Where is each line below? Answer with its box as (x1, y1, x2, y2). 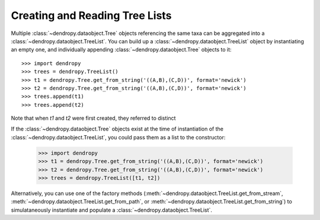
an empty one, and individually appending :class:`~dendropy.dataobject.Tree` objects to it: (11, 46, 232, 53)
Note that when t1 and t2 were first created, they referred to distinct (11, 114, 176, 122)
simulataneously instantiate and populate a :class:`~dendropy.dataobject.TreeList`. (11, 206, 213, 213)
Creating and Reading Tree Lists (11, 9, 172, 22)
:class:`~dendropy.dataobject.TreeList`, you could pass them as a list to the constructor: (11, 133, 226, 141)
